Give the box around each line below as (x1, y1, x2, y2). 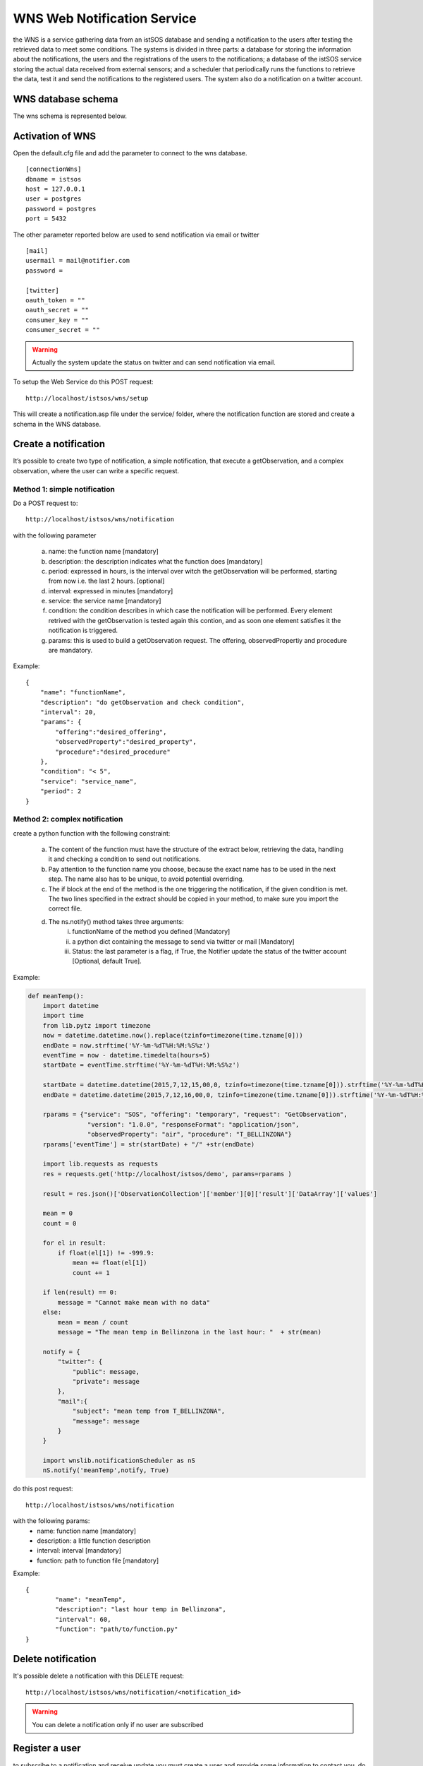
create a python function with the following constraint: (13, 829, 171, 837)
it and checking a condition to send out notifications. (48, 855, 201, 863)
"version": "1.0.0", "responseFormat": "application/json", (87, 1120, 300, 1128)
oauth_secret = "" (25, 306, 90, 314)
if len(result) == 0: (42, 1288, 118, 1296)
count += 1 (72, 1269, 111, 1276)
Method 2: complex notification (13, 814, 123, 824)
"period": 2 (39, 788, 82, 795)
